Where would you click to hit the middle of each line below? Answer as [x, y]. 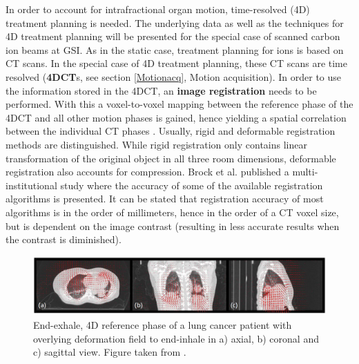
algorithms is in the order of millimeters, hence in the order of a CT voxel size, [172, 212]
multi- [305, 172]
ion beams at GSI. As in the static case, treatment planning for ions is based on [175, 49]
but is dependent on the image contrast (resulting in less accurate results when [173, 226]
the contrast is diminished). [64, 239]
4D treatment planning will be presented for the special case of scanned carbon [173, 36]
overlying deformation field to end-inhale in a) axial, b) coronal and [176, 338]
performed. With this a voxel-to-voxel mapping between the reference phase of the [179, 104]
